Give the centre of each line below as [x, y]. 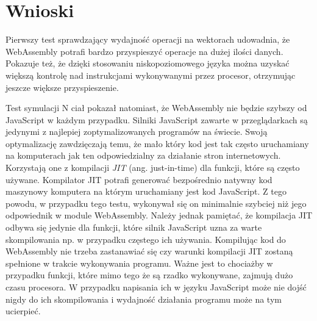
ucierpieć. [23, 311]
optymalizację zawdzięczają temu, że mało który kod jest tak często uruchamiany [157, 143]
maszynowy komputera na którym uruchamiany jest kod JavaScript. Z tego [146, 191]
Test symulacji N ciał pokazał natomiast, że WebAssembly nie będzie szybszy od [156, 108]
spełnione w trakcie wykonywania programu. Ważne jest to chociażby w [139, 263]
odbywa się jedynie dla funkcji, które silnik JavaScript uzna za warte [134, 227]
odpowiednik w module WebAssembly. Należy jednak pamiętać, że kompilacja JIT [159, 215]
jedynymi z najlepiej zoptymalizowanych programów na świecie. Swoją [137, 132]
